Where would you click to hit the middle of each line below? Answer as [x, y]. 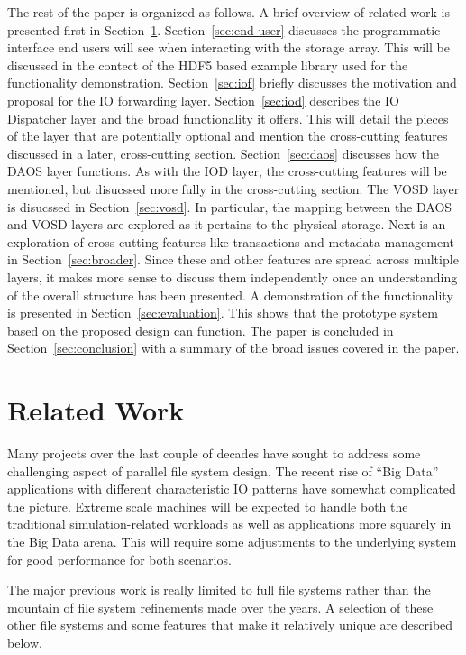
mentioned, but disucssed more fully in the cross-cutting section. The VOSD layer [233, 188]
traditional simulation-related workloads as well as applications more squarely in [229, 524]
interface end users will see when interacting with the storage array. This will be [228, 47]
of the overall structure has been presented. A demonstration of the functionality [230, 295]
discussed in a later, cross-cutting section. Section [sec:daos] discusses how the [223, 153]
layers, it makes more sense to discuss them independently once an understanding [233, 277]
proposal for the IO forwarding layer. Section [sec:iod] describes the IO [203, 100]
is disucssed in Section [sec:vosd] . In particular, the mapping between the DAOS [230, 206]
